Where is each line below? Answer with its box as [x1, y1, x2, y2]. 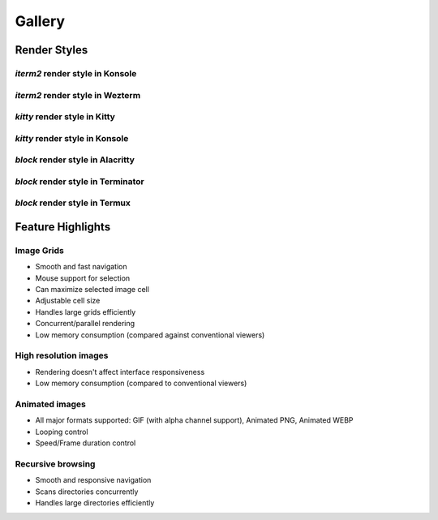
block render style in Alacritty [15, 154, 135, 165]
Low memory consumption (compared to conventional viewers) [35, 378, 247, 389]
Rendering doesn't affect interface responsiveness [35, 367, 205, 376]
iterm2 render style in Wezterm [15, 89, 141, 101]
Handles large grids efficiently [35, 307, 136, 316]
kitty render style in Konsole [15, 132, 129, 144]
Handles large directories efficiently [35, 497, 155, 507]
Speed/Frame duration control [35, 438, 136, 448]
